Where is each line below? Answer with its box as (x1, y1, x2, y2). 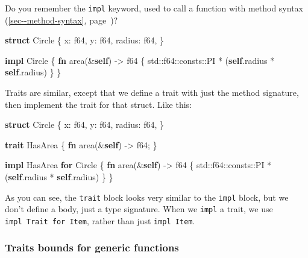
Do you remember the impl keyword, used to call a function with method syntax (5, 2, 303, 14)
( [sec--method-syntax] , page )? (5, 13, 118, 26)
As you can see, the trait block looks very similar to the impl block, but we (5, 190, 289, 203)
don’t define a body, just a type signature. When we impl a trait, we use (5, 203, 273, 215)
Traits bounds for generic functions (5, 240, 179, 255)
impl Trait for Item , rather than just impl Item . (5, 214, 195, 227)
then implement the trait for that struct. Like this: (5, 98, 192, 110)
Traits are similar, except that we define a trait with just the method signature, (5, 86, 299, 99)
